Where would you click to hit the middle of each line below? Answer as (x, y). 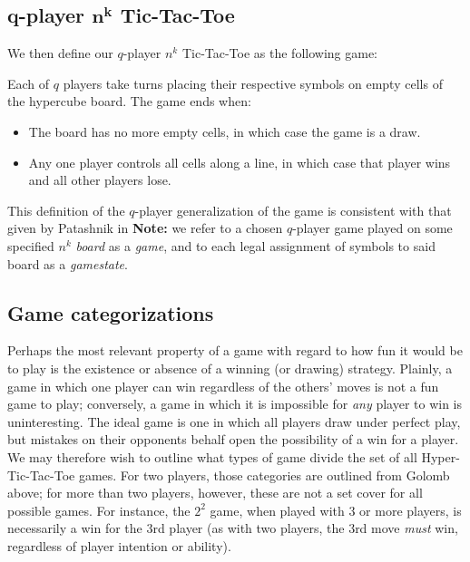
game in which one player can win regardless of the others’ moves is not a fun (223, 386)
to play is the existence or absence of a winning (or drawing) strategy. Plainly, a (230, 368)
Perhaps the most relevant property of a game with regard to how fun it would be (235, 350)
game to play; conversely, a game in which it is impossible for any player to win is (235, 404)
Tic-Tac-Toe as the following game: (280, 53)
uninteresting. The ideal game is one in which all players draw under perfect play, (234, 421)
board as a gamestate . (68, 263)
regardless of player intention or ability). (119, 545)
